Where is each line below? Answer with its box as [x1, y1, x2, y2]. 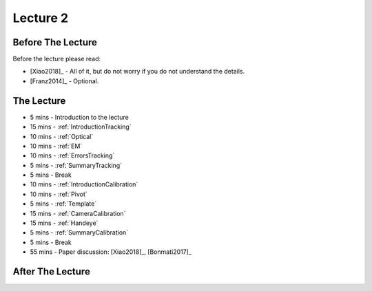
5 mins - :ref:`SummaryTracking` [30, 161, 123, 169]
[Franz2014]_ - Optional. [30, 76, 99, 85]
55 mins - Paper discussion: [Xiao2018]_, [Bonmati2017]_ [30, 248, 192, 256]
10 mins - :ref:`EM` [30, 142, 83, 150]
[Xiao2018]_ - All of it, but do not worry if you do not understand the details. [30, 67, 245, 76]
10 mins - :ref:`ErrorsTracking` [30, 151, 115, 160]
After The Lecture [12, 266, 91, 278]
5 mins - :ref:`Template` [30, 200, 97, 208]
